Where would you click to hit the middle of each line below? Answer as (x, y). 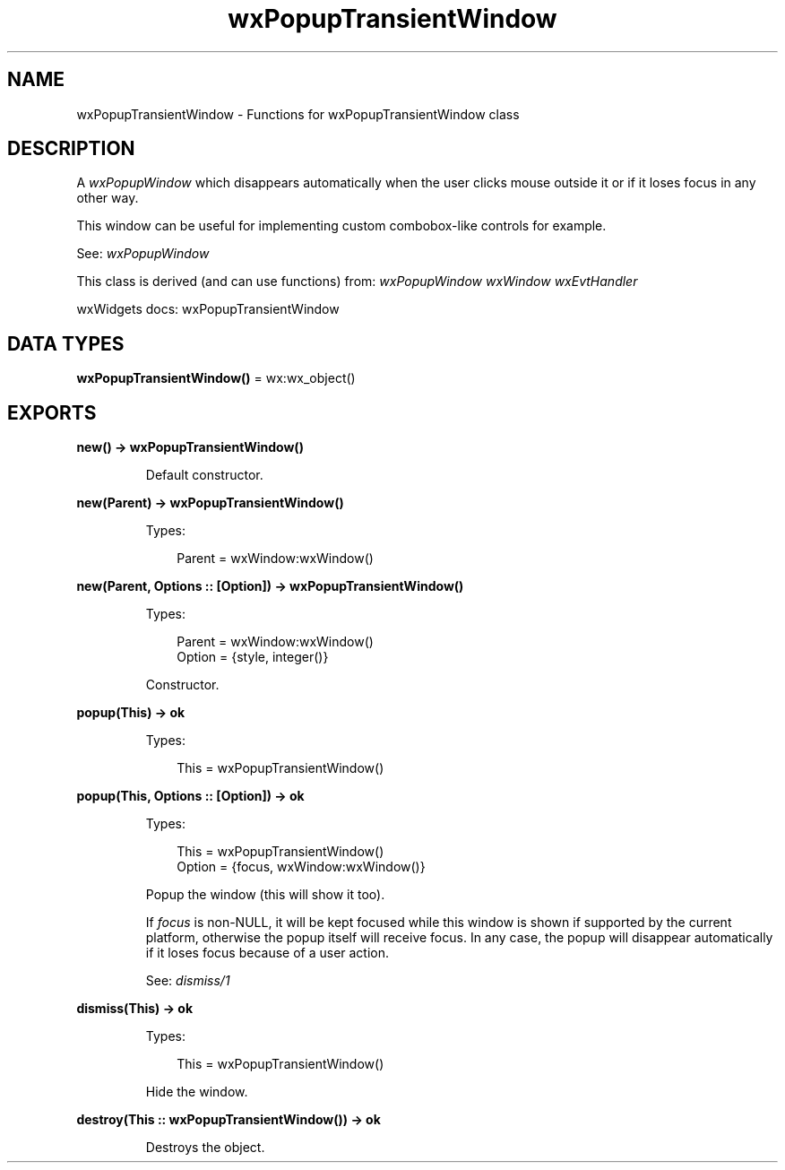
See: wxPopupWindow (143, 254)
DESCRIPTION (71, 149)
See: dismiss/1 (188, 981)
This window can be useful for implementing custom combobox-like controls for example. (341, 226)
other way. (108, 198)
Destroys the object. (205, 1148)
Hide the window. (197, 1092)
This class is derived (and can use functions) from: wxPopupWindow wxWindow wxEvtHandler (357, 282)
